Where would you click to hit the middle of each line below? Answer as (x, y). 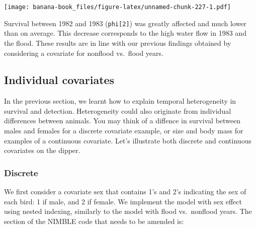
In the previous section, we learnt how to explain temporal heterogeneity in (120, 101)
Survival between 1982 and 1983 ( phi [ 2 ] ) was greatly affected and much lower (125, 23)
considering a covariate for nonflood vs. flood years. (84, 53)
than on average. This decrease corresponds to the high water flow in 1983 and (125, 33)
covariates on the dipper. (42, 150)
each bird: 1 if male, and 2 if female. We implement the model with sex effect (123, 201)
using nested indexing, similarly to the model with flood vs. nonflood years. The (128, 211)
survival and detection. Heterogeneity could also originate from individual (118, 110)
